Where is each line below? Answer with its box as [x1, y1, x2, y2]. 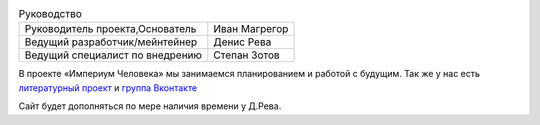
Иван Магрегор [213, 22, 289, 36]
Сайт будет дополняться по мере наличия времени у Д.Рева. [18, 100, 282, 112]
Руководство [18, 7, 82, 21]
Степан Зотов [213, 48, 280, 62]
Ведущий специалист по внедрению [24, 48, 203, 62]
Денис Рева [213, 35, 272, 49]
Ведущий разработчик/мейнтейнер [24, 35, 198, 49]
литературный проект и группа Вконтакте [18, 81, 198, 94]
